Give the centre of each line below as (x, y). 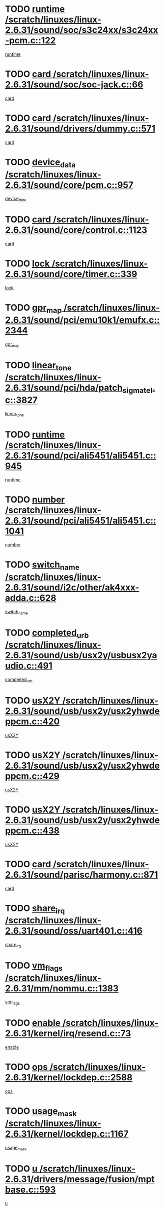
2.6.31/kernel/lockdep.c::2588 (69, 1078)
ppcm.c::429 (32, 776)
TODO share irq (35, 909)
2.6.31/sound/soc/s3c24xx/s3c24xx (82, 30)
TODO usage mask (41, 1112)
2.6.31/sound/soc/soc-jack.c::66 (74, 85)
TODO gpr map (34, 309)
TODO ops (27, 1067)
